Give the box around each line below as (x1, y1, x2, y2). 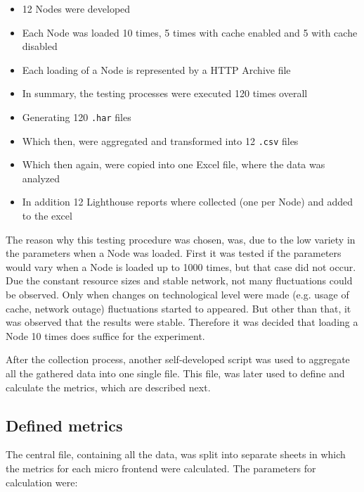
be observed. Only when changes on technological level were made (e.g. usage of (6, 287, 349, 302)
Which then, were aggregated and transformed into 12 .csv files (22, 133, 299, 148)
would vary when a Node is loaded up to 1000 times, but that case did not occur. (6, 259, 356, 274)
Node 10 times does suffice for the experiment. (6, 328, 205, 343)
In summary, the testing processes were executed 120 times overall (22, 86, 308, 101)
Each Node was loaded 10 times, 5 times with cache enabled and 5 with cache (22, 25, 358, 39)
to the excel (22, 208, 72, 223)
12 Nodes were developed (22, 1, 131, 15)
